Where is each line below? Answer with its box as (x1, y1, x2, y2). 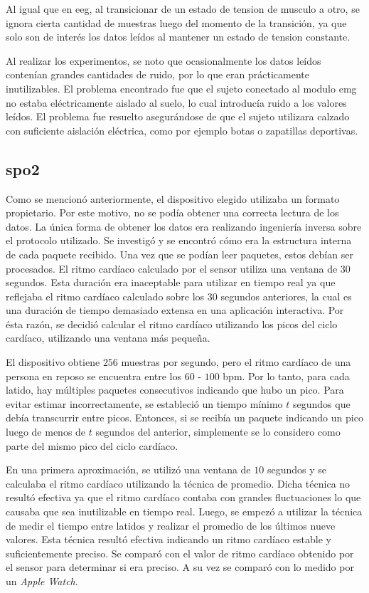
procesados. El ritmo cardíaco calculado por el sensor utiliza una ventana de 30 (6, 261, 351, 275)
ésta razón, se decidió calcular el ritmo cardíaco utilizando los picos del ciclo (6, 316, 338, 331)
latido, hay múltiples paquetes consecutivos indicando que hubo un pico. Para (6, 382, 344, 397)
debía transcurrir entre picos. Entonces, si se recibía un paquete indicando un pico (6, 410, 363, 425)
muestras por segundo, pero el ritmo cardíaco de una (121, 355, 351, 369)
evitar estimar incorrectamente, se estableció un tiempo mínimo (6, 396, 283, 411)
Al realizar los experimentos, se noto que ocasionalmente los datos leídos (6, 53, 321, 68)
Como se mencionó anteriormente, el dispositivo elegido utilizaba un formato (6, 191, 340, 206)
